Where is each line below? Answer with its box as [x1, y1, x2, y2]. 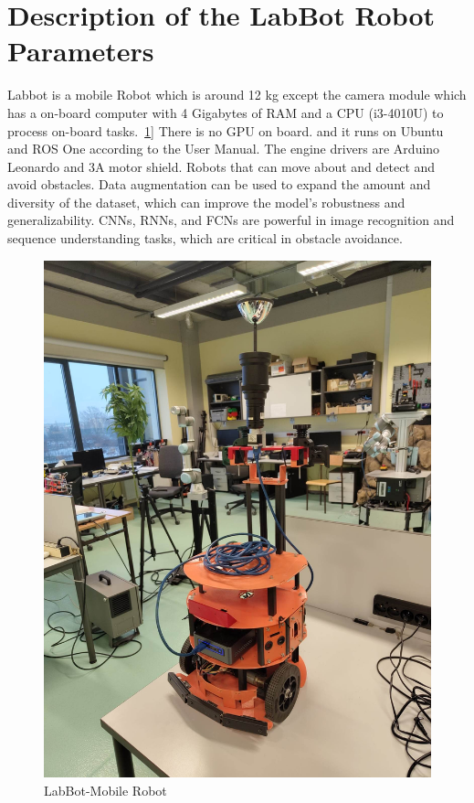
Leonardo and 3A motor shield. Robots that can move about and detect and [7, 156, 436, 176]
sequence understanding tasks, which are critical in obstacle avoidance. [7, 229, 403, 248]
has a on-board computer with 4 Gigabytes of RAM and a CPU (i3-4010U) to [7, 102, 444, 122]
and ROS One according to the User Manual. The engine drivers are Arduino [7, 139, 440, 158]
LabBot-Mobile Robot [44, 780, 167, 799]
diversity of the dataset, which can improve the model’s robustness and [7, 192, 406, 211]
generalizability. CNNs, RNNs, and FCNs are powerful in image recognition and [7, 210, 455, 230]
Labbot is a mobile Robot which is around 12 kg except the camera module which [7, 85, 467, 104]
